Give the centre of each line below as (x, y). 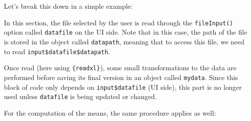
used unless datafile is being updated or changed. (80, 96)
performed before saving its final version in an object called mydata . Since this (121, 77)
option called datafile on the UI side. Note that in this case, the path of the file (125, 32)
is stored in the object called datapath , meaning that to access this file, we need (124, 41)
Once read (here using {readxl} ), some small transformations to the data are (120, 68)
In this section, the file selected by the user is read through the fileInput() (119, 22)
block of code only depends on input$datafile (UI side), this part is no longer (123, 87)
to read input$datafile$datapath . (57, 51)
